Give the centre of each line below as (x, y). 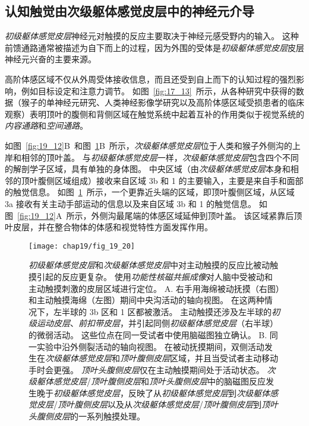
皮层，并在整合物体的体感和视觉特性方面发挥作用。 (113, 227)
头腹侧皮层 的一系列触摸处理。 (87, 416)
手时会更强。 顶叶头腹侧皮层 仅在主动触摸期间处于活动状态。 (146, 369)
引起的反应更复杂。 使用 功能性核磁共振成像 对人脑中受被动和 (154, 276)
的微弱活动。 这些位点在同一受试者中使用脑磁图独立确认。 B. (148, 334)
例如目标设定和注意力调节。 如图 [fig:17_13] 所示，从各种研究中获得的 (158, 90)
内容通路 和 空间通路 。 (46, 125)
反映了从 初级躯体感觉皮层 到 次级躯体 (199, 392)
